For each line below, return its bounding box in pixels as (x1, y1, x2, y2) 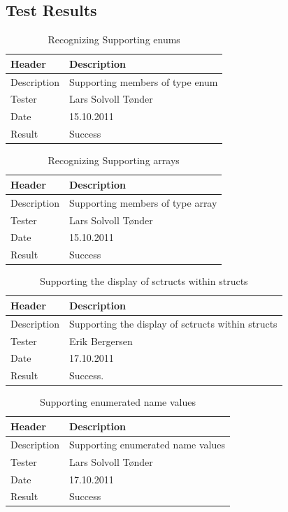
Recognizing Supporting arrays (48, 153, 180, 168)
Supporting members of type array (69, 195, 217, 210)
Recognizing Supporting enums (48, 32, 180, 47)
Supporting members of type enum (69, 74, 218, 89)
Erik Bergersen (69, 333, 133, 348)
